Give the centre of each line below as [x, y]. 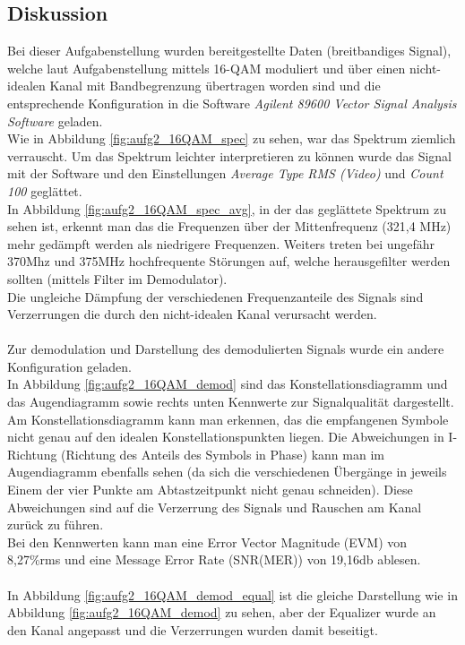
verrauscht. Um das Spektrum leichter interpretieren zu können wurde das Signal [230, 155]
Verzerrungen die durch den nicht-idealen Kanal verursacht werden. [192, 314]
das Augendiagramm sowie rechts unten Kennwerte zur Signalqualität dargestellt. [231, 402]
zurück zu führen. [56, 525]
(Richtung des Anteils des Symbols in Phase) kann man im [223, 454]
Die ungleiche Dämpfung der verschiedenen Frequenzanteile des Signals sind [215, 296]
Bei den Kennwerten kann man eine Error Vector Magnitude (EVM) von [207, 542]
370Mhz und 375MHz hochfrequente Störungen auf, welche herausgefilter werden [229, 261]
